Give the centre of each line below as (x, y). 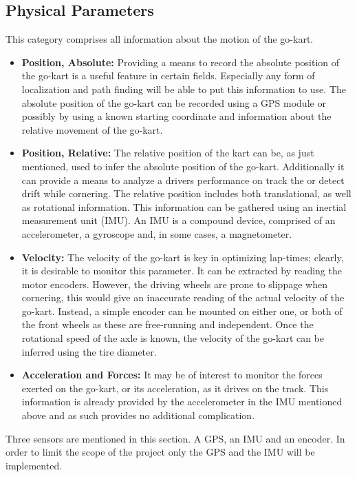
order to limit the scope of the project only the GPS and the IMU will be (160, 452)
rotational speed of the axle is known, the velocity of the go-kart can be (173, 338)
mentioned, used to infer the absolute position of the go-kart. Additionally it (183, 166)
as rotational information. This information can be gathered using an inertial (184, 206)
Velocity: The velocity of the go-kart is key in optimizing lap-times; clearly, (183, 257)
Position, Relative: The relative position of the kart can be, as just (168, 153)
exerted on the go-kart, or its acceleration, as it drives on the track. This (175, 388)
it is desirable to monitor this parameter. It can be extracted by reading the (182, 271)
